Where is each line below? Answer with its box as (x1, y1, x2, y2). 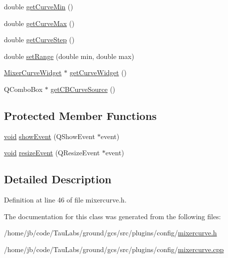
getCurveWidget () (69, 67, 127, 78)
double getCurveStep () (4, 34, 75, 45)
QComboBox (4, 84, 43, 94)
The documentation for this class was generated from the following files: (4, 211, 221, 221)
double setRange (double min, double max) (4, 51, 134, 61)
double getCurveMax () (4, 18, 75, 28)
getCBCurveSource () (50, 84, 116, 94)
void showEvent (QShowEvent (4, 131, 95, 141)
